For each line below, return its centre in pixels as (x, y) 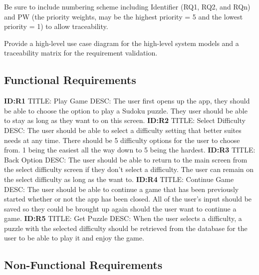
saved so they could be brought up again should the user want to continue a (120, 208)
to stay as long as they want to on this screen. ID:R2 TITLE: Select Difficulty (125, 120)
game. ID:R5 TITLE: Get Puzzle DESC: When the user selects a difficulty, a (123, 218)
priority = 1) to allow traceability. (56, 26)
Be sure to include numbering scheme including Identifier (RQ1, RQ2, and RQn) (127, 6)
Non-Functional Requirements (83, 265)
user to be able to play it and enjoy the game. (74, 238)
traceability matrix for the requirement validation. (81, 53)
